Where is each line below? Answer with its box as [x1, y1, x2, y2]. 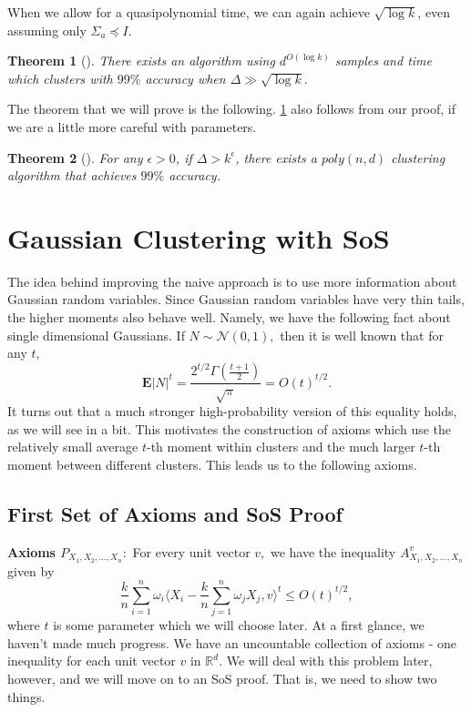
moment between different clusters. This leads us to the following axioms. [7, 454, 417, 473]
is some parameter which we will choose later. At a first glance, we [53, 615, 425, 635]
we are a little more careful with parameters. [7, 117, 257, 136]
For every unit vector [132, 542, 251, 561]
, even [417, 3, 451, 21]
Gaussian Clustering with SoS [7, 219, 390, 256]
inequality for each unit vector [7, 651, 176, 670]
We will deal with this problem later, [226, 651, 433, 670]
